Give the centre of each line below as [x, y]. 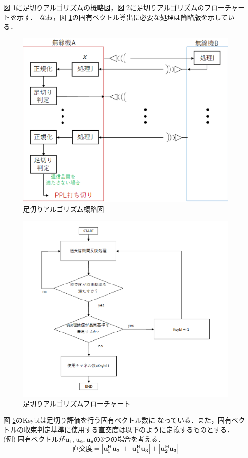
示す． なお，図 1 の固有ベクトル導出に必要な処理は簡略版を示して [122, 17]
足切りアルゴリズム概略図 [63, 209]
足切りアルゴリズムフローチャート [77, 403]
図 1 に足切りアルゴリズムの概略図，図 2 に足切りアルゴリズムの [104, 7]
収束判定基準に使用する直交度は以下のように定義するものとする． [129, 429]
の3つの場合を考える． [129, 439]
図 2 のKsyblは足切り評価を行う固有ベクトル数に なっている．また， [111, 419]
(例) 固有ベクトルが [34, 439]
